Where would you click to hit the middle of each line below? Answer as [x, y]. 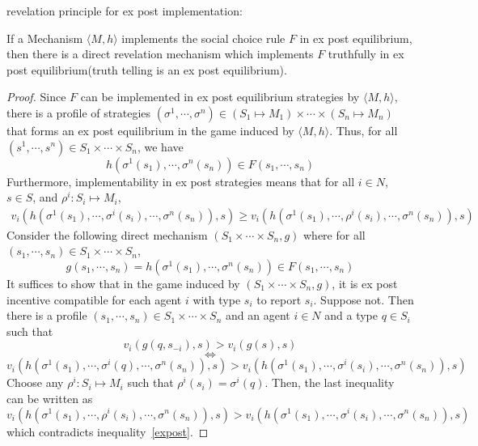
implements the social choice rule [203, 38]
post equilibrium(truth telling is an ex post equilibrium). [147, 69]
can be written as [50, 398]
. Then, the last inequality [330, 382]
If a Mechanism [45, 38]
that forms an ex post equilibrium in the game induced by [150, 130]
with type [217, 299]
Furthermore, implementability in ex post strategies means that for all [181, 181]
